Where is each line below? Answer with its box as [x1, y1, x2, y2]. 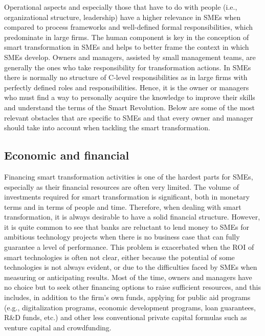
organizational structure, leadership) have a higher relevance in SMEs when [4, 11, 241, 22]
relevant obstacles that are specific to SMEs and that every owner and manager [4, 112, 253, 123]
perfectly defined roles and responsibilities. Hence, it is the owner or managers [4, 82, 249, 92]
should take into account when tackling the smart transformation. [4, 122, 210, 133]
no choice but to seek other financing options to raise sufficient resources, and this [4, 282, 261, 292]
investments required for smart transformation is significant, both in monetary [4, 191, 250, 202]
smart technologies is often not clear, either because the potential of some [4, 251, 235, 262]
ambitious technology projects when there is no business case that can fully [4, 231, 240, 242]
